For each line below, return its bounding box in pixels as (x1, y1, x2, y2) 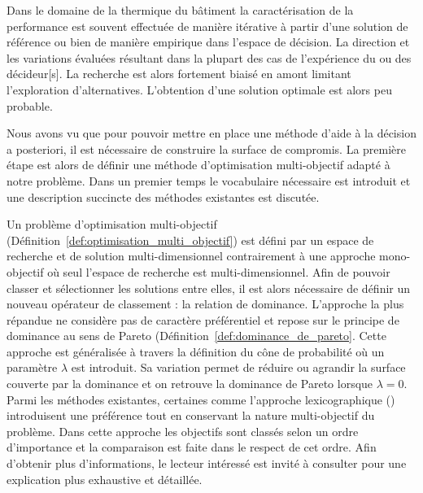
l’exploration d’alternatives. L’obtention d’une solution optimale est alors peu (7, 81, 392, 98)
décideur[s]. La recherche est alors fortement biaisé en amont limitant (7, 65, 351, 82)
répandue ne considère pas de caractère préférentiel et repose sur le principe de (7, 311, 399, 328)
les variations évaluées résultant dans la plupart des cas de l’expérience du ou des (7, 49, 412, 66)
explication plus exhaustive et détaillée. (7, 470, 203, 487)
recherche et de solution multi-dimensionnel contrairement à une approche (7, 247, 376, 264)
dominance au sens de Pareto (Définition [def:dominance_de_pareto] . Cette (7, 327, 386, 344)
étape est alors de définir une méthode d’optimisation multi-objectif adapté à (7, 156, 390, 173)
